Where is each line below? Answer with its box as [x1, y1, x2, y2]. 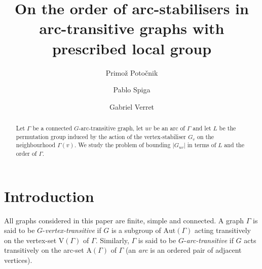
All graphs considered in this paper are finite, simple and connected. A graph [4, 215, 244, 225]
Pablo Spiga [113, 84, 151, 95]
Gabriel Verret [109, 101, 155, 112]
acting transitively [195, 225, 251, 236]
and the [224, 141, 245, 149]
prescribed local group [52, 38, 212, 58]
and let [193, 124, 211, 132]
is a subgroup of [111, 225, 161, 236]
